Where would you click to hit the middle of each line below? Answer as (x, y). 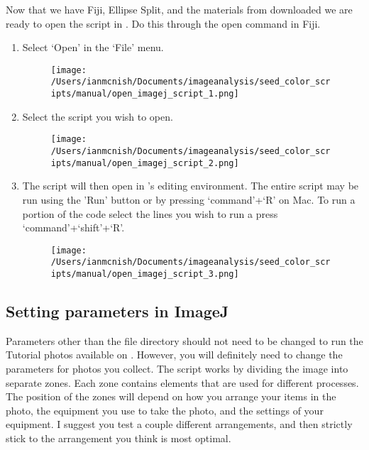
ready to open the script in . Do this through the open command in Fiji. (163, 23)
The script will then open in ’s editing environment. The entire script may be (191, 186)
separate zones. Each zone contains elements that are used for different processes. (182, 382)
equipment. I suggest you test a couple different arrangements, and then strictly (179, 424)
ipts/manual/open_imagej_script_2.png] (145, 163)
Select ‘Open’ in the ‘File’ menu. (93, 47)
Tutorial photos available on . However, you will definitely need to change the (174, 355)
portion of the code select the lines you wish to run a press (150, 213)
